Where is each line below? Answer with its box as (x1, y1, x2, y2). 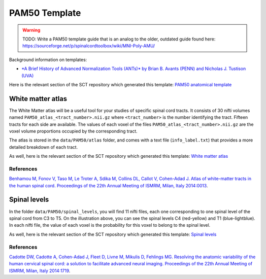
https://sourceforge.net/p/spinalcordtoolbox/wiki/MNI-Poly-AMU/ (22, 43, 155, 49)
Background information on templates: (9, 57, 87, 63)
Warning (22, 27, 40, 33)
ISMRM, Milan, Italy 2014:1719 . (9, 268, 71, 274)
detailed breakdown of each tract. (9, 144, 78, 150)
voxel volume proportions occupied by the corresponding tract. (9, 128, 138, 134)
